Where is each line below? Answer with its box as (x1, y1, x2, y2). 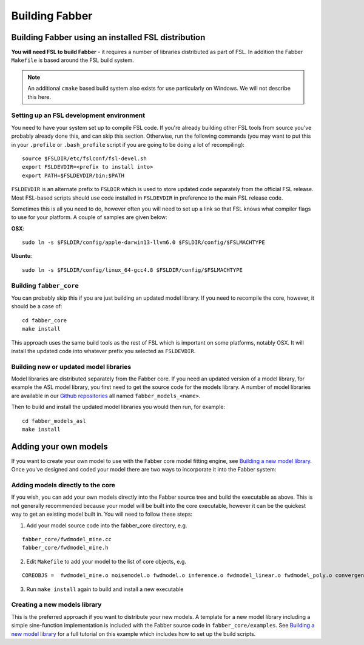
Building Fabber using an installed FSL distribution (11, 32, 206, 42)
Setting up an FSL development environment (11, 111, 146, 120)
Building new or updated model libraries (11, 362, 132, 371)
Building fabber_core (11, 281, 79, 289)
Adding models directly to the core (11, 481, 115, 490)
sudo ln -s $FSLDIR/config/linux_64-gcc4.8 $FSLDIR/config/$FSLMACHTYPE (22, 266, 243, 273)
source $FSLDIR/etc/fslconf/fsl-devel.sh (22, 155, 147, 162)
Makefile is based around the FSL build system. (11, 56, 134, 64)
